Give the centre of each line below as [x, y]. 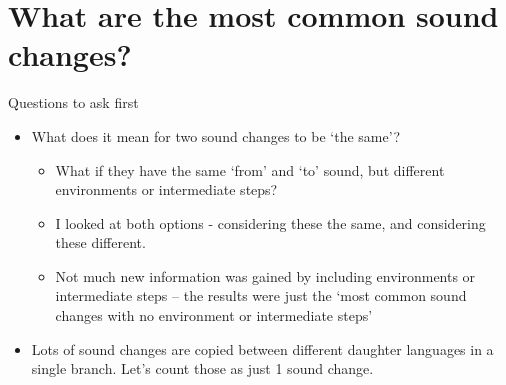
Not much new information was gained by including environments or [265, 275]
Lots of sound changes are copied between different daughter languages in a [262, 348]
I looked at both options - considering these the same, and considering [270, 222]
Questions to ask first [73, 102]
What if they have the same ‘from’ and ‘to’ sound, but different [250, 169]
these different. [100, 242]
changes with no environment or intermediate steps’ [214, 315]
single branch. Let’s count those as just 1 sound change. [202, 368]
